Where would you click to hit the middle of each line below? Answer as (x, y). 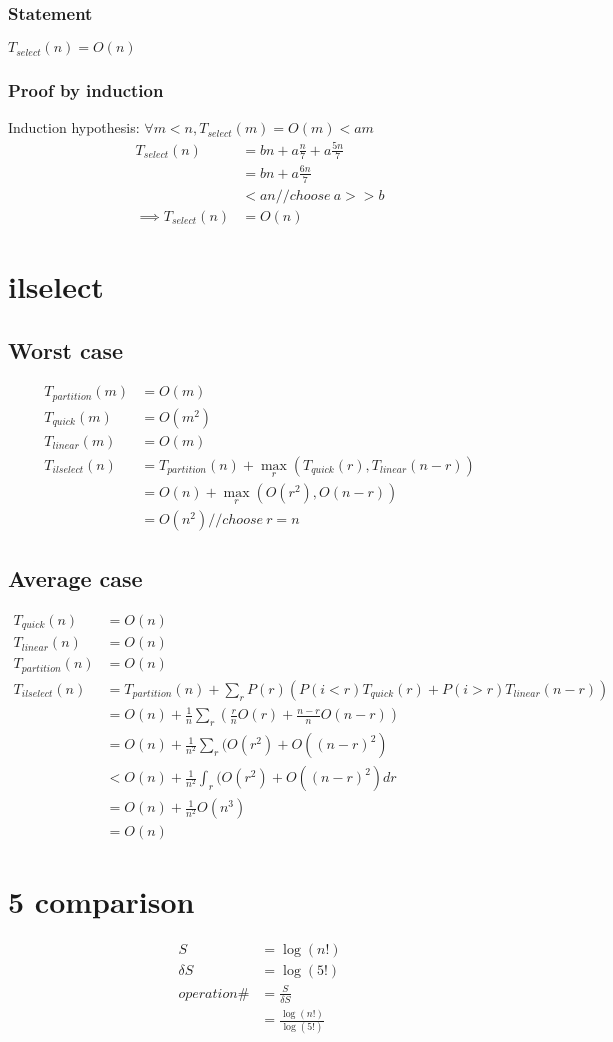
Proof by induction (86, 90)
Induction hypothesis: (74, 127)
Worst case (66, 349)
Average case (75, 577)
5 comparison (101, 901)
